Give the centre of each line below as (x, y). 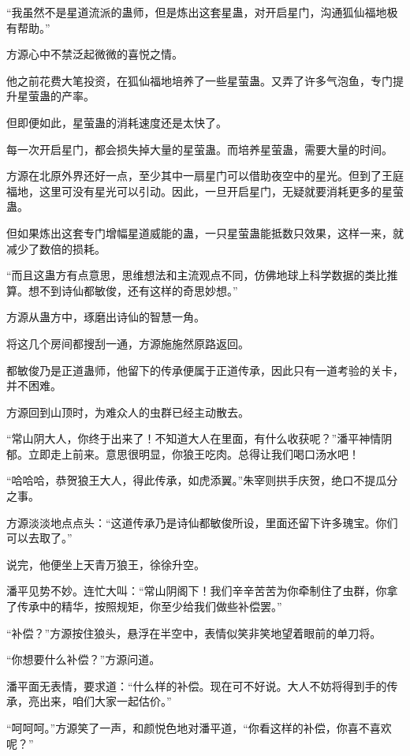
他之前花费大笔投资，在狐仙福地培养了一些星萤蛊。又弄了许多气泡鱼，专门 (199, 80)
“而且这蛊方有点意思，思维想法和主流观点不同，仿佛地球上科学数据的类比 (197, 275)
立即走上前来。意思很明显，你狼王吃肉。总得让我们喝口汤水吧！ (194, 453)
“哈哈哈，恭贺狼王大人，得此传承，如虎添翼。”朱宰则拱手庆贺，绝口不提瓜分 (202, 480)
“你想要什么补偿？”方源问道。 (84, 659)
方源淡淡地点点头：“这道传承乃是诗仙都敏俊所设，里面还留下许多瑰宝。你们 (202, 522)
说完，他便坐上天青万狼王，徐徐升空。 (106, 564)
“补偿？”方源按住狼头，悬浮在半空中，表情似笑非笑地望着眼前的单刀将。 (194, 632)
